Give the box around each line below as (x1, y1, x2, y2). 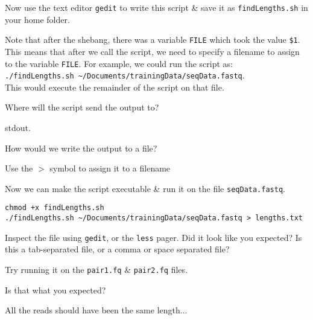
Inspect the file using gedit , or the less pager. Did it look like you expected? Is (5, 231, 302, 243)
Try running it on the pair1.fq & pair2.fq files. (5, 263, 188, 275)
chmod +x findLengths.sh (5, 203, 104, 213)
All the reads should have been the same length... (5, 304, 188, 316)
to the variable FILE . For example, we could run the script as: (5, 57, 233, 69)
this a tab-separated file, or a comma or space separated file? (5, 243, 230, 255)
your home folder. (5, 13, 70, 25)
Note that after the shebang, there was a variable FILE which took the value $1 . (5, 33, 300, 46)
